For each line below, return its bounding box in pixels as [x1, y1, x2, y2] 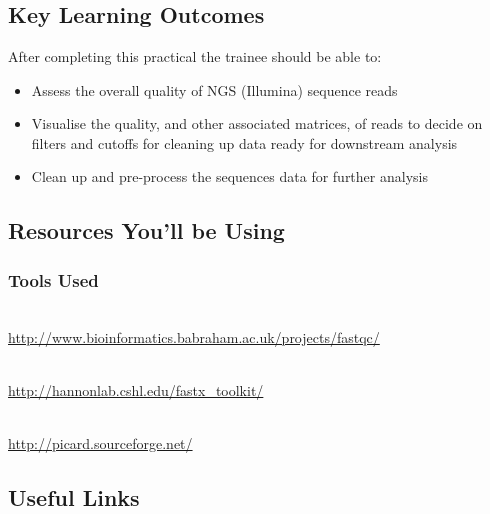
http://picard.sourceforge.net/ [8, 432, 193, 453]
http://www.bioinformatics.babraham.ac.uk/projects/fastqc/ [8, 326, 380, 347]
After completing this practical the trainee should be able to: [8, 46, 382, 66]
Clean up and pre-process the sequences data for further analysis [31, 166, 428, 187]
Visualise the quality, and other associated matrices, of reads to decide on [31, 113, 483, 134]
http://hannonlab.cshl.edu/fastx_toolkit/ [8, 379, 264, 400]
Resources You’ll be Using [8, 215, 285, 246]
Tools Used [8, 267, 99, 292]
